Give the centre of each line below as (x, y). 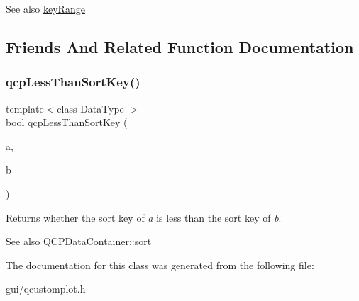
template (25, 108)
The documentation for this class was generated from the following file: (160, 265)
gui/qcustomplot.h (46, 289)
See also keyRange (45, 8)
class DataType (90, 108)
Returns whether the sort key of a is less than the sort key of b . (144, 217)
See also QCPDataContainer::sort (79, 241)
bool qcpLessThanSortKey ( (67, 122)
